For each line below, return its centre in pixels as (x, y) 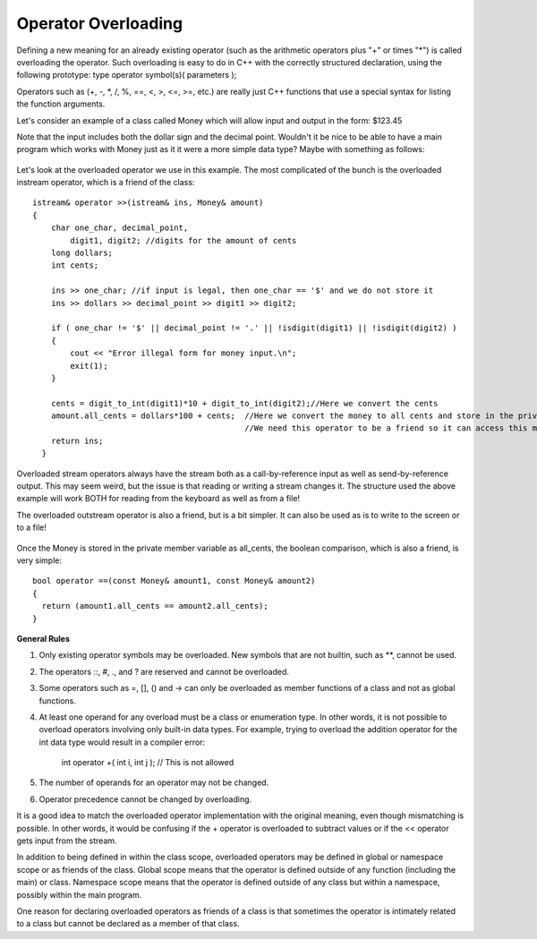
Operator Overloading (100, 23)
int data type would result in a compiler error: (122, 742)
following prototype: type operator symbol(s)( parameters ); (127, 75)
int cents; (75, 265)
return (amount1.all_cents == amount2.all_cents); (155, 606)
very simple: (39, 560)
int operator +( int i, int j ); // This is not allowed (148, 763)
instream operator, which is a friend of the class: (106, 183)
